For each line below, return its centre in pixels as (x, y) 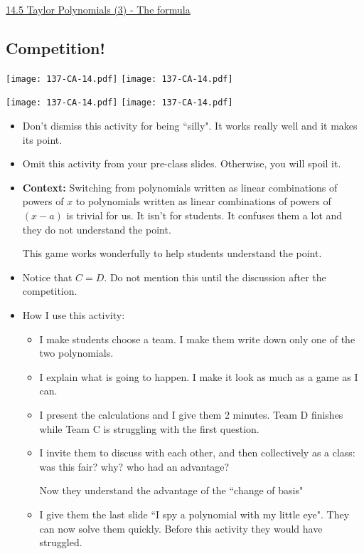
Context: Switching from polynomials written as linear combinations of (180, 187)
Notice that (47, 277)
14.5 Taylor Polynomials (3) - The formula (98, 9)
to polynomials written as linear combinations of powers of (203, 201)
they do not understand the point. (97, 229)
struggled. (61, 542)
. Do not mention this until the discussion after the (215, 277)
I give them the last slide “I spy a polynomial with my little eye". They (194, 514)
